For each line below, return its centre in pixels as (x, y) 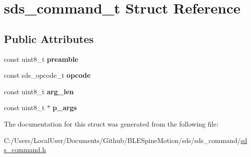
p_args (65, 107)
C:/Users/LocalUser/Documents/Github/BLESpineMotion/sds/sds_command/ (122, 140)
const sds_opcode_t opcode (47, 75)
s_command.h (25, 150)
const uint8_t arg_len (39, 91)
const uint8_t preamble (41, 59)
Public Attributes (49, 38)
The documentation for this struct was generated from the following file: (111, 123)
